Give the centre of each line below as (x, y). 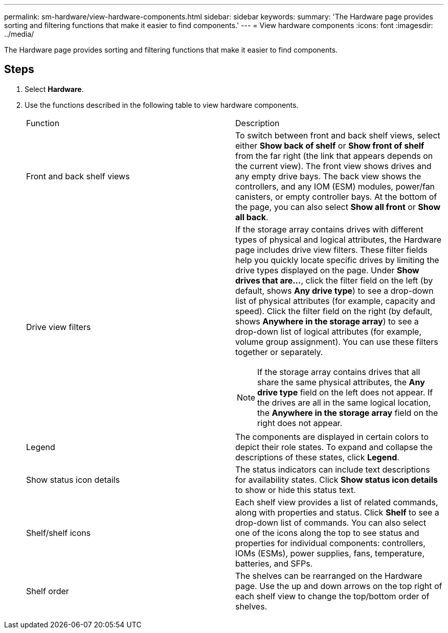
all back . (252, 217)
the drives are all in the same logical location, (344, 402)
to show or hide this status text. (296, 490)
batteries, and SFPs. (274, 563)
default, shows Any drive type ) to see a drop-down (334, 290)
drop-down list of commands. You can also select (331, 522)
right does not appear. (300, 423)
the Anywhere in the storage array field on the (348, 413)
